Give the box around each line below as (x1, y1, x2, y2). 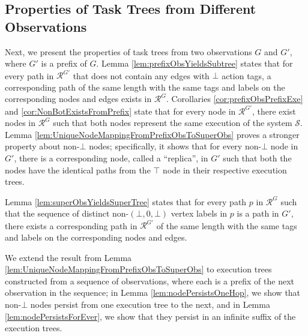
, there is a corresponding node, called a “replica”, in (14, 151, 208, 164)
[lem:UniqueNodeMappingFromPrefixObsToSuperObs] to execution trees (5, 263, 272, 275)
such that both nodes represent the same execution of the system (53, 116, 292, 129)
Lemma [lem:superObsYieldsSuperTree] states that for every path (5, 195, 247, 208)
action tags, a (222, 69, 271, 82)
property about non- (5, 140, 80, 152)
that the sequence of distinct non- (5, 207, 129, 220)
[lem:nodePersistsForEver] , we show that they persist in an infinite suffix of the (5, 310, 296, 322)
